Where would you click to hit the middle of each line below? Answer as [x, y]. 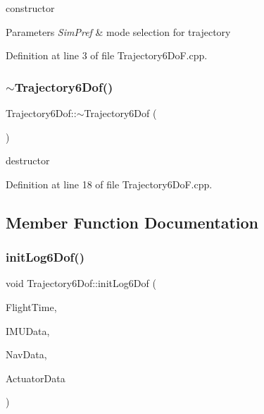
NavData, [26, 354]
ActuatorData [36, 378]
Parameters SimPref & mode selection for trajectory [118, 31]
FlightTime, [31, 306]
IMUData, [28, 330]
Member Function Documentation [132, 222]
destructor [28, 160]
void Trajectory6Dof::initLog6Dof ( [81, 283]
